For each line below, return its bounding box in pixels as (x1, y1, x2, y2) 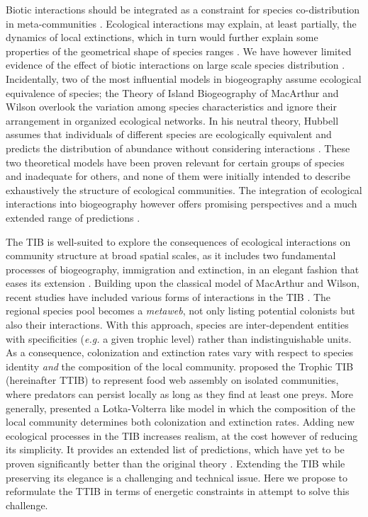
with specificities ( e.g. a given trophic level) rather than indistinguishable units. (6, 331, 352, 346)
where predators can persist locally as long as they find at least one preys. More (6, 387, 353, 402)
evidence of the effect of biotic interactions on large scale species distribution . (6, 57, 345, 72)
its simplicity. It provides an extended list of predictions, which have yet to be (6, 442, 345, 457)
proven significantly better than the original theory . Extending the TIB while (6, 456, 345, 470)
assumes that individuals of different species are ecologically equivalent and (6, 127, 332, 142)
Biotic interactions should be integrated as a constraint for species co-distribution (6, 2, 360, 16)
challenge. (6, 497, 48, 512)
